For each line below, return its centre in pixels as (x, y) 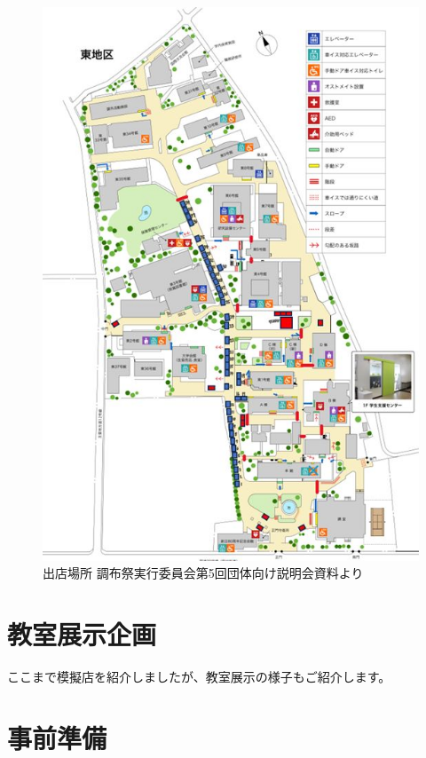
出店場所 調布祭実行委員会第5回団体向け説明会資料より (203, 573)
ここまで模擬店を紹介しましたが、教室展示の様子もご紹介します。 (199, 677)
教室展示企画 (82, 634)
